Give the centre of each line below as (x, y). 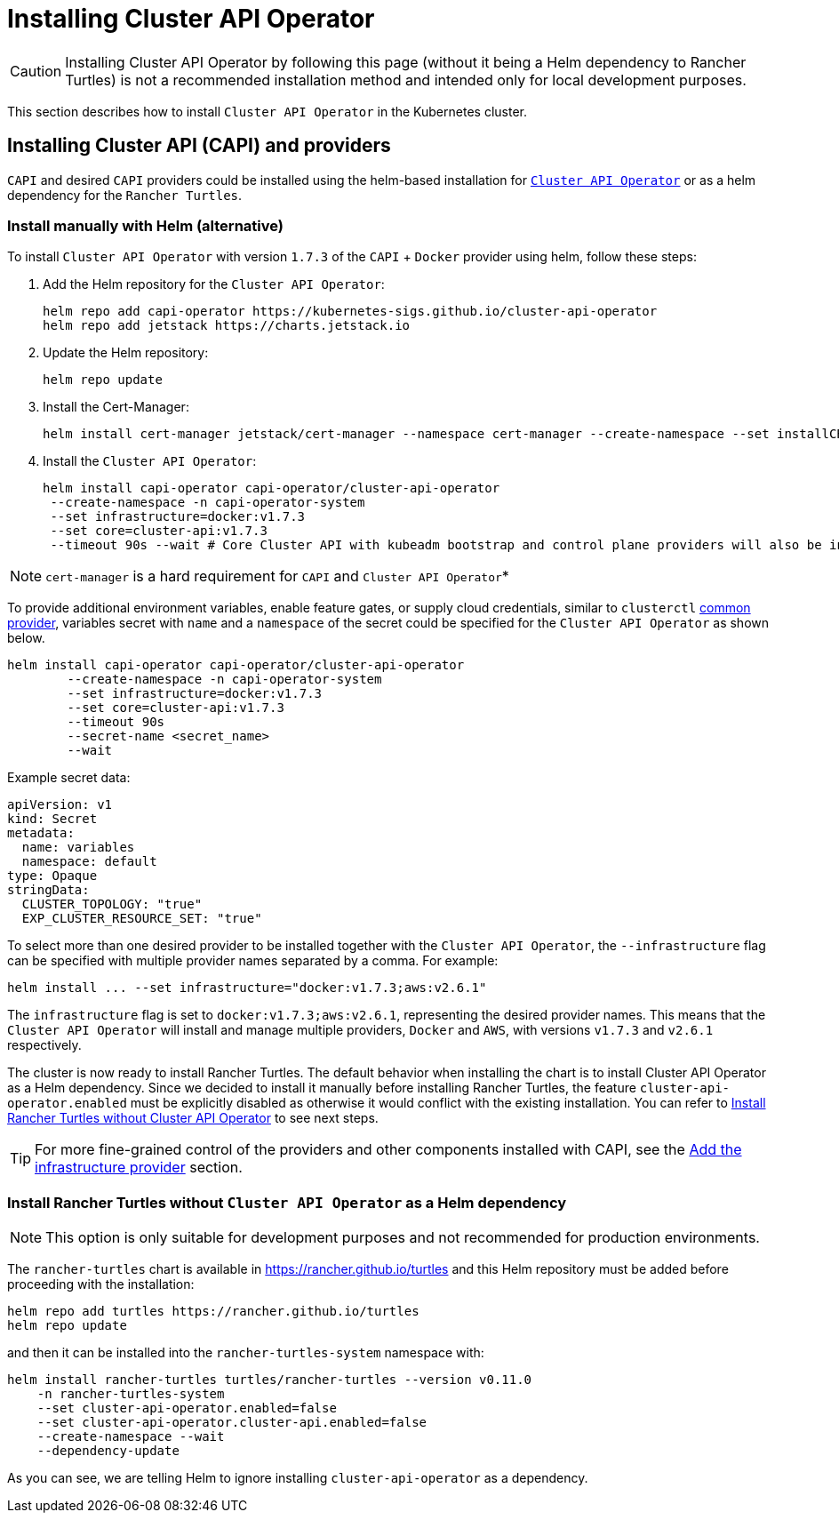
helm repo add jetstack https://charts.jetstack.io (227, 326)
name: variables (78, 848)
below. (26, 638)
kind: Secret (52, 819)
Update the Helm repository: (126, 353)
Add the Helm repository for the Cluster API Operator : (214, 284)
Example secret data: (69, 778)
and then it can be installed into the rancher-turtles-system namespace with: (246, 1353)
